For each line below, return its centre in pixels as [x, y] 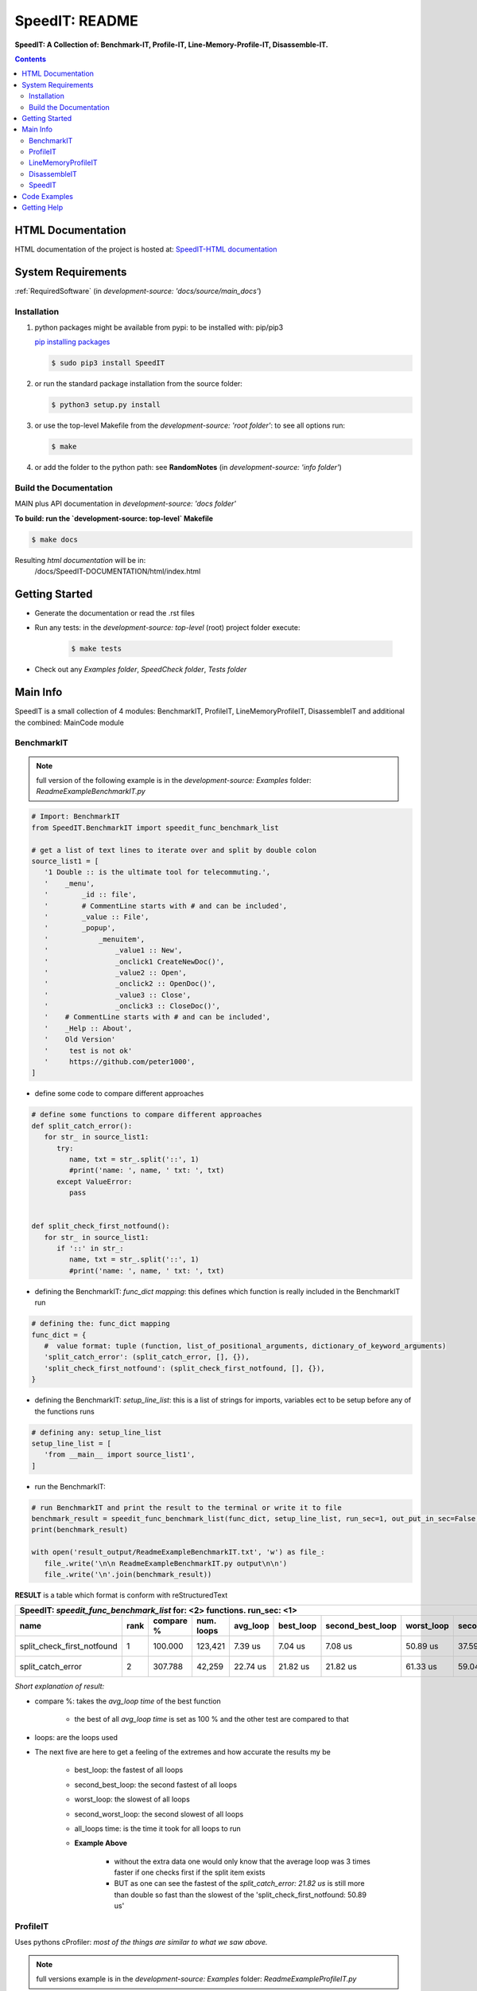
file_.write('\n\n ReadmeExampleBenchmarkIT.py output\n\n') [166, 1563]
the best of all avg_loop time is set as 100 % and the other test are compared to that [211, 1719]
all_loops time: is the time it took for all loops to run [158, 1829]
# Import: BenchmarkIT [76, 817]
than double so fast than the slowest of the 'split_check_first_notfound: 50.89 [240, 1895]
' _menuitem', [95, 939]
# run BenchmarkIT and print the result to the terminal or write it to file [186, 1508]
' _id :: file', [90, 895]
